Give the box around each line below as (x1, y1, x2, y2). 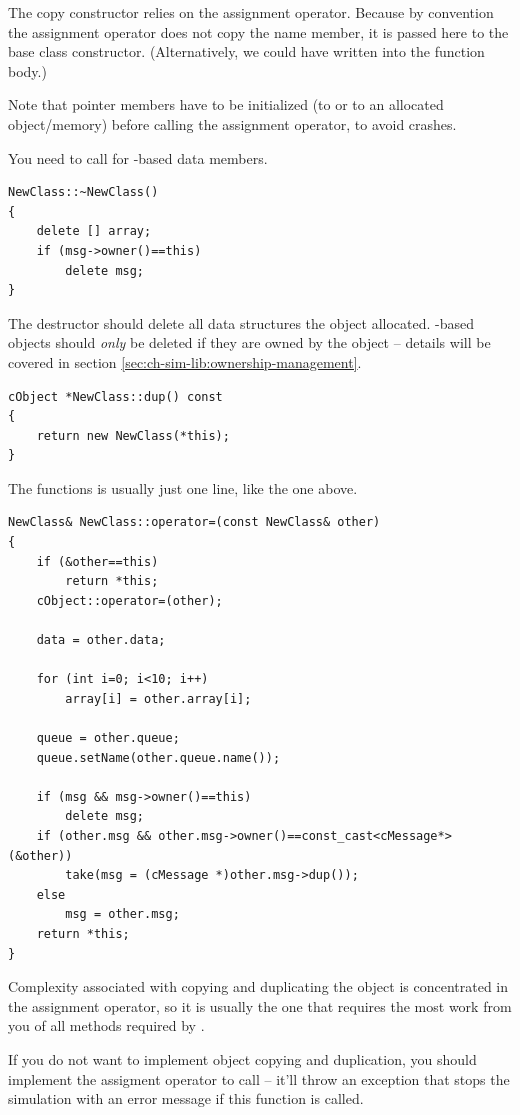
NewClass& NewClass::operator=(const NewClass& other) (8, 515, 381, 530)
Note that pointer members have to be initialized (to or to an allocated (8, 94, 444, 115)
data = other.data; (36, 633, 166, 648)
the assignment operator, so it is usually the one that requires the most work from (8, 995, 512, 1016)
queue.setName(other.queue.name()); (36, 750, 281, 765)
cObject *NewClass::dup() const (8, 389, 223, 404)
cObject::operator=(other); (36, 593, 223, 608)
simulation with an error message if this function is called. (8, 1088, 364, 1109)
